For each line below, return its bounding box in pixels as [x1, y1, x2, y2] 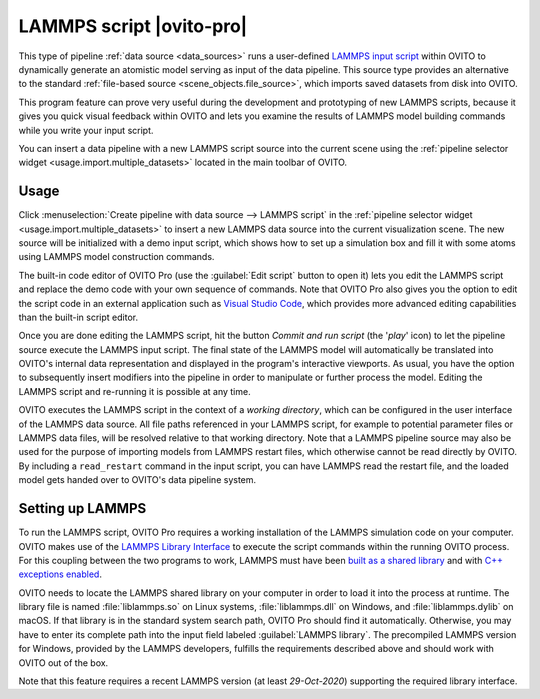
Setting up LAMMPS [18, 500, 147, 517]
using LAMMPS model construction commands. [18, 251, 215, 263]
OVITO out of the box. [18, 656, 109, 669]
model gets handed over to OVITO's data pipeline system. [18, 474, 257, 486]
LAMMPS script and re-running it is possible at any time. [18, 385, 251, 397]
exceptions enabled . [18, 568, 102, 580]
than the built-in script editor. [18, 311, 139, 323]
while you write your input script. [18, 124, 154, 136]
